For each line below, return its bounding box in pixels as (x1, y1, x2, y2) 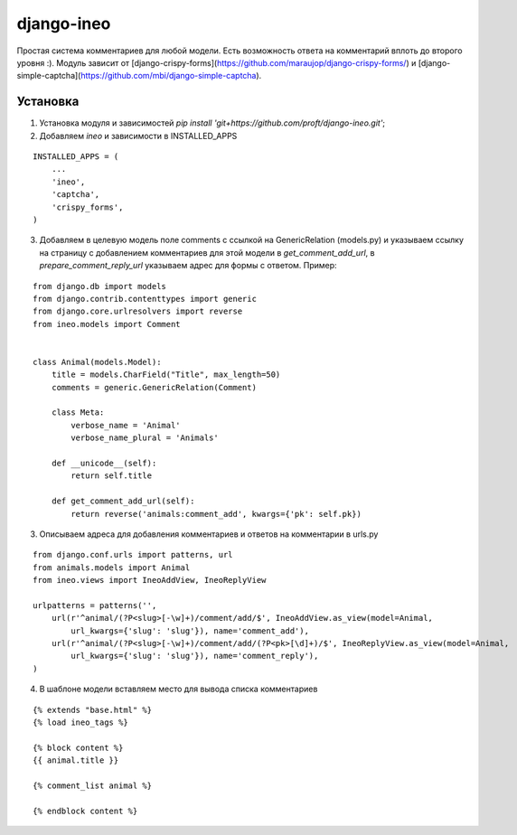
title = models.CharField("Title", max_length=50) (51, 370, 281, 380)
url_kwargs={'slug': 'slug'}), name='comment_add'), (70, 625, 309, 636)
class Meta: (51, 408, 105, 417)
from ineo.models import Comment (33, 319, 181, 329)
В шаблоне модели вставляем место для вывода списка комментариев (39, 683, 318, 695)
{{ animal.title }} (33, 755, 119, 765)
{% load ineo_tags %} (33, 718, 128, 727)
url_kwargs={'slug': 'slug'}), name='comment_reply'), (70, 651, 319, 661)
